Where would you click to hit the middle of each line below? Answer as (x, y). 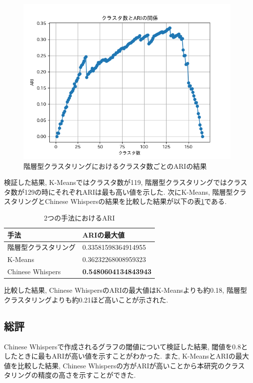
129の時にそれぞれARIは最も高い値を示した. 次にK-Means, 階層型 (128, 191)
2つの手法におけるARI (79, 217)
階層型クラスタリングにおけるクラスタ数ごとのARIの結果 (115, 166)
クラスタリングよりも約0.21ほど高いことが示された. (86, 299)
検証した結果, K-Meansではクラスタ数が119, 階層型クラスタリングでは (116, 182)
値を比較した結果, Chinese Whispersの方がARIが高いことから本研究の (114, 365)
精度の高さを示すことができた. (87, 375)
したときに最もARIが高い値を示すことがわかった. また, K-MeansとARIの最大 (126, 356)
